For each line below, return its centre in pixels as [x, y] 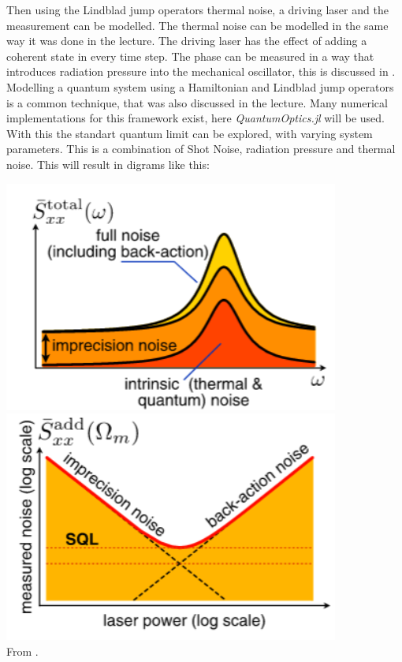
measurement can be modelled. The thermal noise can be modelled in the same [197, 25]
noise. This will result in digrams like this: [108, 164]
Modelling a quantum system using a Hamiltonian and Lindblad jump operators [200, 86]
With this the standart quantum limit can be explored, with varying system [190, 133]
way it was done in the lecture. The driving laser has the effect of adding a [187, 41]
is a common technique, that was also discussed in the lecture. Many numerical [197, 102]
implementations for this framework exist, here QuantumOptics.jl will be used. [195, 118]
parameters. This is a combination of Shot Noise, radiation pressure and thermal [201, 149]
